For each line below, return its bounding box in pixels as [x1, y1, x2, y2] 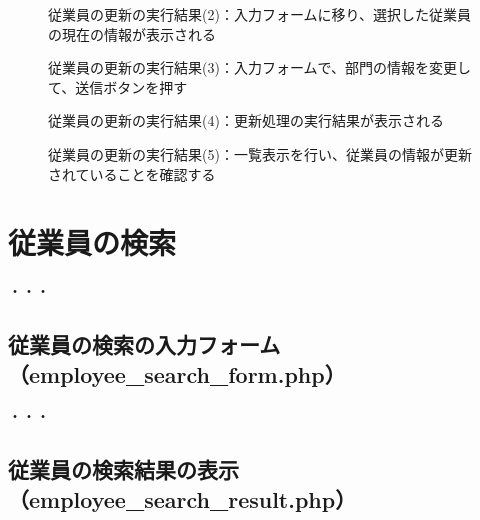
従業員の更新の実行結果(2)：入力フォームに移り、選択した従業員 [48, 4, 471, 24]
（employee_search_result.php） [8, 483, 357, 514]
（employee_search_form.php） [8, 358, 346, 389]
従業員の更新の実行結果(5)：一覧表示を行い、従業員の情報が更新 [48, 143, 472, 164]
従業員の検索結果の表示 [8, 454, 239, 485]
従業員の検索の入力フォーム [8, 329, 281, 360]
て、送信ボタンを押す [48, 76, 188, 97]
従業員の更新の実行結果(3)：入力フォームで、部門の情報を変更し [48, 57, 471, 78]
